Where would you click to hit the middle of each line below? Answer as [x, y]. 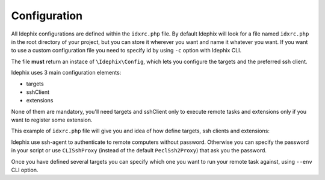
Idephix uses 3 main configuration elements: [66, 73]
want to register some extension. [52, 120]
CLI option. [25, 170]
